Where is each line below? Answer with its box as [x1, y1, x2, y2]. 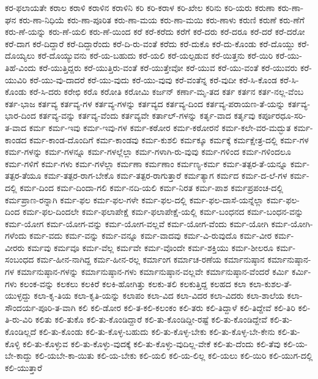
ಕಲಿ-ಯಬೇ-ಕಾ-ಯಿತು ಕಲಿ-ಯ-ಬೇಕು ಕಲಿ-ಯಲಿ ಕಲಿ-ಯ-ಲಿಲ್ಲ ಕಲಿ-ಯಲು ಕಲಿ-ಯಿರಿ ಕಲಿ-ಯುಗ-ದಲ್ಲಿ [35, 349, 313, 362]
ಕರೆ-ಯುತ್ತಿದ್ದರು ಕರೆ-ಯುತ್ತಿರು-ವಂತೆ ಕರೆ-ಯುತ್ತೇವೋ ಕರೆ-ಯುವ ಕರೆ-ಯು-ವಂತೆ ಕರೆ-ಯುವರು [39, 61, 298, 73]
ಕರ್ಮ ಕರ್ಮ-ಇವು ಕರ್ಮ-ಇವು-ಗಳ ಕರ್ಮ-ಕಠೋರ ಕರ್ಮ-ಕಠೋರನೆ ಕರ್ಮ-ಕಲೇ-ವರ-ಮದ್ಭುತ [29, 121, 291, 133]
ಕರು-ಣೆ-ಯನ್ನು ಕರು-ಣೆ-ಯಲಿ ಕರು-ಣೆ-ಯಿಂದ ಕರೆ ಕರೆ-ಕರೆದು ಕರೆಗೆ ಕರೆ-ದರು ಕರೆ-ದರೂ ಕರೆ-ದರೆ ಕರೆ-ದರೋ [5, 25, 305, 38]
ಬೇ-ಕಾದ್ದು [5, 349, 32, 362]
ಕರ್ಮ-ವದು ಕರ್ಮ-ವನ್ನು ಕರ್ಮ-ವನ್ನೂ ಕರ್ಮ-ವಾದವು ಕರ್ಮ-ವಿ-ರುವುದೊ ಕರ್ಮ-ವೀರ [29, 229, 272, 242]
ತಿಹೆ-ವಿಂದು [5, 61, 37, 73]
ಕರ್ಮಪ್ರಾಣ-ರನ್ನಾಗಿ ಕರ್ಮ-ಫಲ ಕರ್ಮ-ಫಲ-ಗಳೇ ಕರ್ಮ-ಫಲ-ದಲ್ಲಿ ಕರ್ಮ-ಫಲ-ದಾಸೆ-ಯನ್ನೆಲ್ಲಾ [5, 193, 264, 206]
